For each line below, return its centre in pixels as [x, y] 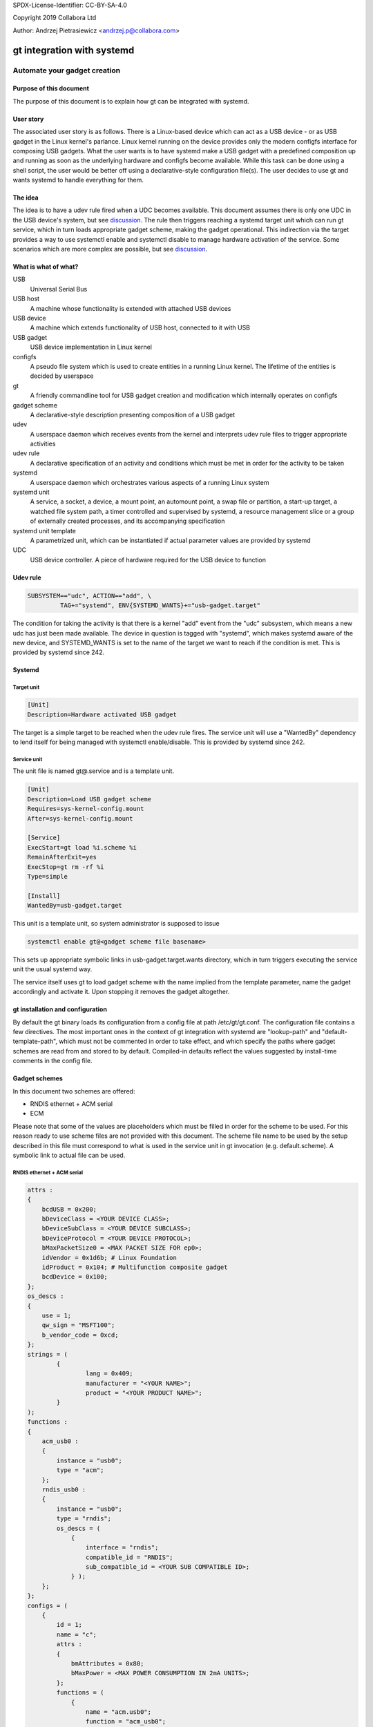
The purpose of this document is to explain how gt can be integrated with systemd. [131, 101]
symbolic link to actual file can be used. [69, 1155]
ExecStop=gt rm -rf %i [66, 867]
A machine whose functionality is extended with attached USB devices [131, 308]
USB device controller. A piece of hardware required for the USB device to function [148, 560]
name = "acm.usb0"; [118, 1712]
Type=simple [48, 876]
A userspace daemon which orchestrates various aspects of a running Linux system [150, 482]
